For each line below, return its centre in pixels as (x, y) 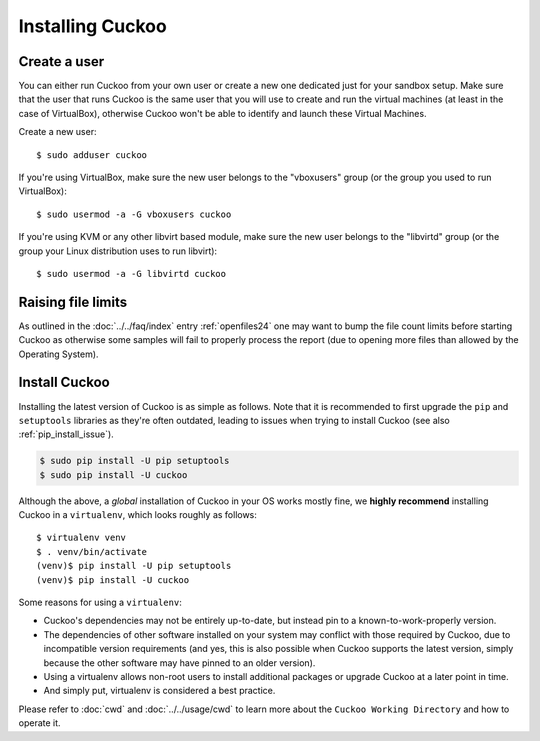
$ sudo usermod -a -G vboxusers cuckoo (134, 214)
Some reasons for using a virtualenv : (100, 602)
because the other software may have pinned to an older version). (179, 662)
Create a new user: (57, 132)
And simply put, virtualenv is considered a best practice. (159, 691)
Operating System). (58, 354)
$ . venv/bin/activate (92, 551)
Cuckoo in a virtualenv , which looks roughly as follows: (137, 515)
